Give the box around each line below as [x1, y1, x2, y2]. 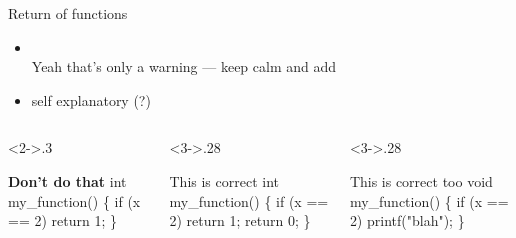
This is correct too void [349, 170, 493, 191]
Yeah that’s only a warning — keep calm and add [31, 56, 337, 77]
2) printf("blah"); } [349, 210, 465, 231]
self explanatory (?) [31, 89, 151, 110]
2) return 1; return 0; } [169, 210, 311, 231]
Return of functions [8, 3, 128, 23]
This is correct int [169, 170, 280, 191]
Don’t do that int [8, 170, 127, 191]
